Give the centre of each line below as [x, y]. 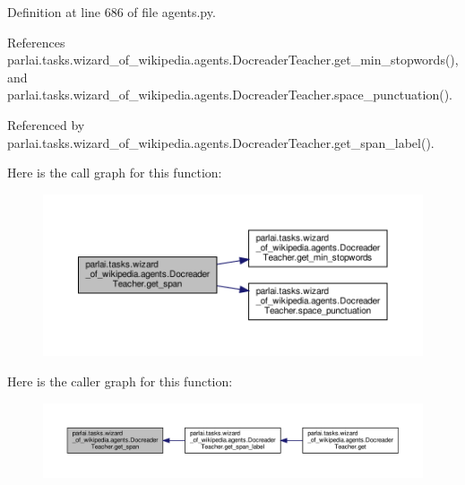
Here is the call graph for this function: [115, 173]
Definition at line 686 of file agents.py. [112, 12]
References [36, 42]
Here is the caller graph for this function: [120, 381]
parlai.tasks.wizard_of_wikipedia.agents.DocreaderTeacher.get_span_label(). [221, 142]
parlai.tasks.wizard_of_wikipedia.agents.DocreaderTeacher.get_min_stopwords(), [233, 60]
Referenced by [46, 124]
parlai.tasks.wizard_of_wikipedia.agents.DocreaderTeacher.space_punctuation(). [230, 95]
